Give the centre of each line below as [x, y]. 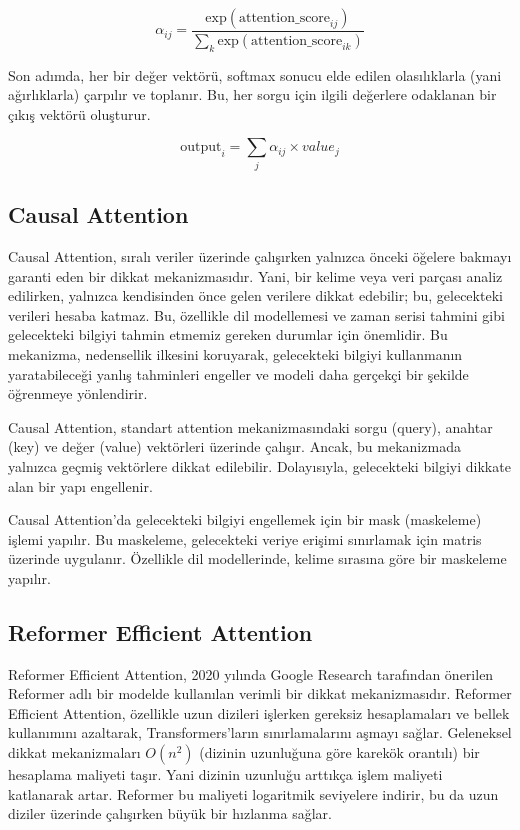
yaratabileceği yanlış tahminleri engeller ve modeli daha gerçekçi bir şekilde [238, 373]
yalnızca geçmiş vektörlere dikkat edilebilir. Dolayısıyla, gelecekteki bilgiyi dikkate [259, 465]
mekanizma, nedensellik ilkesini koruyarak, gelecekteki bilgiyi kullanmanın [235, 353]
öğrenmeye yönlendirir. [78, 393]
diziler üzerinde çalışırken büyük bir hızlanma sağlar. [170, 813]
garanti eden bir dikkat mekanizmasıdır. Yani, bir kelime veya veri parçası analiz [255, 275]
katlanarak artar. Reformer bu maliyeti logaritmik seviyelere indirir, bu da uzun [253, 793]
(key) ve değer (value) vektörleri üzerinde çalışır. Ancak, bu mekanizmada [234, 446]
